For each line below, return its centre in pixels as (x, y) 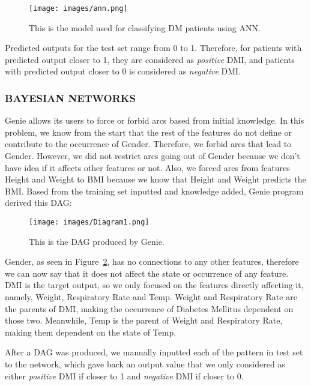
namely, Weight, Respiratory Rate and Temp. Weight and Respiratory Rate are (151, 297)
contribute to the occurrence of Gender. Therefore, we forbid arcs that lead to (148, 144)
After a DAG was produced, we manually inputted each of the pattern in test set (154, 352)
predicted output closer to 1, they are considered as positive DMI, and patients (150, 59)
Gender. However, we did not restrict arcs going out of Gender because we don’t (152, 156)
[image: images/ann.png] (78, 8)
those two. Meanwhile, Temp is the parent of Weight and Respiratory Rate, (144, 320)
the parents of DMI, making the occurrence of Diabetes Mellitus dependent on (149, 308)
